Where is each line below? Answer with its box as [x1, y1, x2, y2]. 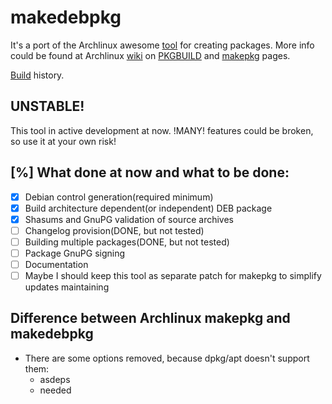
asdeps [39, 373, 71, 385]
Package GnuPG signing [24, 247, 126, 259]
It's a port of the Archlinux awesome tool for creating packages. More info [10, 39, 315, 51]
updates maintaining [24, 281, 110, 293]
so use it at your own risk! [10, 135, 117, 147]
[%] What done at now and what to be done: [10, 164, 290, 181]
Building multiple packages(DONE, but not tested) [24, 236, 230, 248]
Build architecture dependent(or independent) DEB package [24, 202, 273, 214]
